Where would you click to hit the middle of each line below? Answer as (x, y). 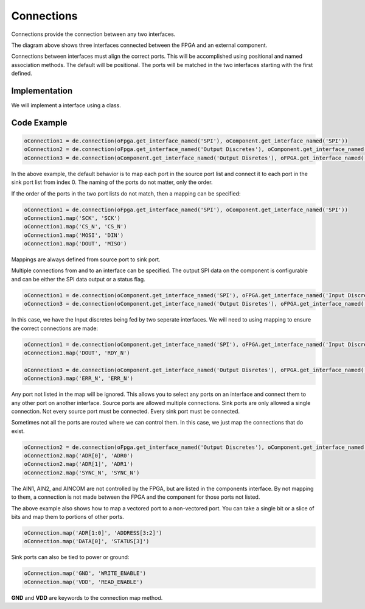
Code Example (39, 123)
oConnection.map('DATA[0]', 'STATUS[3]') (87, 541)
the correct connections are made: (55, 328)
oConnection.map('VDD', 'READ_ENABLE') (83, 582)
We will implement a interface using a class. (66, 105)
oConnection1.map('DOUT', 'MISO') (75, 244)
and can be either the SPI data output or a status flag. (78, 279)
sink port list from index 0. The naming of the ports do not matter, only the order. (112, 182)
